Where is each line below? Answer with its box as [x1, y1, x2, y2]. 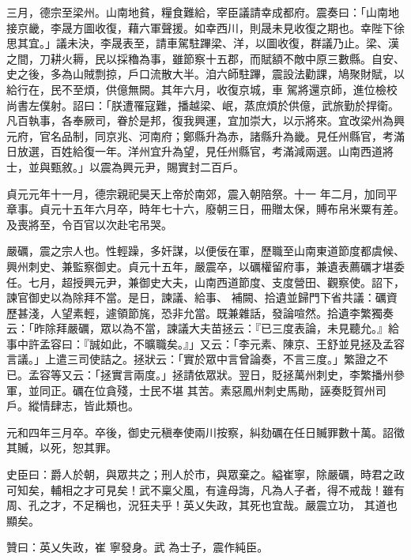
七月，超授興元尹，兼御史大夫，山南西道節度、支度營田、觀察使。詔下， [28, 273, 405, 290]
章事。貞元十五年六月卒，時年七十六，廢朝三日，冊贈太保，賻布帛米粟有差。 [6, 201, 405, 217]
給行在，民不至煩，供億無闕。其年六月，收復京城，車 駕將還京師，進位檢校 [6, 81, 398, 97]
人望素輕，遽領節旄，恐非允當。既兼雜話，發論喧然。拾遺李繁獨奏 [50, 304, 394, 321]
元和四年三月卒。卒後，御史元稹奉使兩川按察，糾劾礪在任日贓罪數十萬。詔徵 [6, 423, 405, 440]
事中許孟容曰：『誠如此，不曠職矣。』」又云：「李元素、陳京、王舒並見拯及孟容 [6, 335, 405, 351]
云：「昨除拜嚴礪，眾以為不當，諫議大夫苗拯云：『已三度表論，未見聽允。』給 [6, 320, 399, 336]
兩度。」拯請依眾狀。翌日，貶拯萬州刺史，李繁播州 [133, 366, 394, 383]
